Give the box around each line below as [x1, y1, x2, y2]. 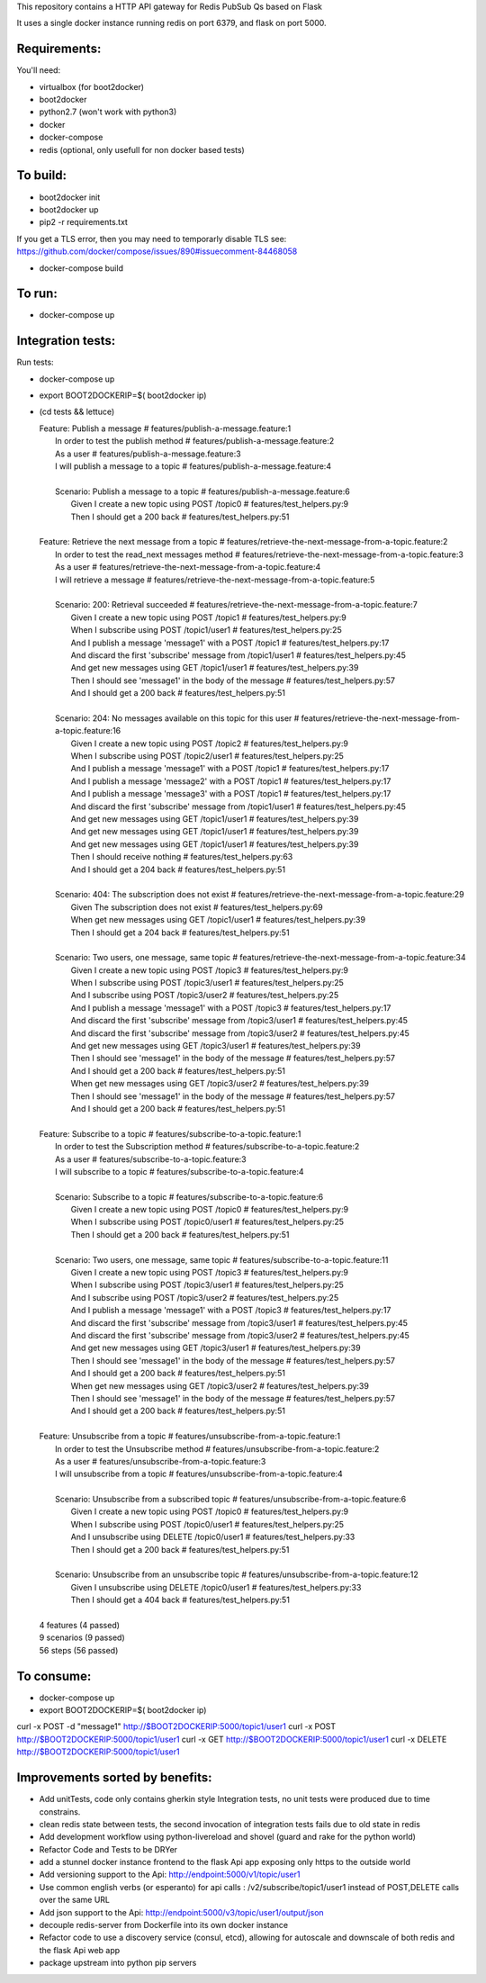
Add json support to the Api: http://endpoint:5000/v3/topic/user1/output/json [39, 1906, 324, 1917]
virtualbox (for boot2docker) [39, 81, 144, 92]
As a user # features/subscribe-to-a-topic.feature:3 [55, 1153, 247, 1165]
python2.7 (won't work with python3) [39, 106, 177, 117]
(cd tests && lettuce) [39, 406, 115, 418]
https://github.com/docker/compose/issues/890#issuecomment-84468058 [16, 246, 298, 257]
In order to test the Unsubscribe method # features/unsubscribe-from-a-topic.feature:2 [55, 1443, 380, 1454]
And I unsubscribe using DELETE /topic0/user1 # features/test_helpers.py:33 [70, 1531, 355, 1543]
